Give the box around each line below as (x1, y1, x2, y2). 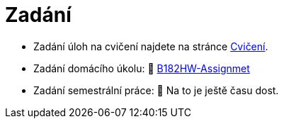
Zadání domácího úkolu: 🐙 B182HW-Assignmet (33, 62, 250, 74)
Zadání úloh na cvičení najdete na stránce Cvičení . (33, 40, 268, 52)
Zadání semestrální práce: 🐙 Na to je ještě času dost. (33, 84, 279, 96)
